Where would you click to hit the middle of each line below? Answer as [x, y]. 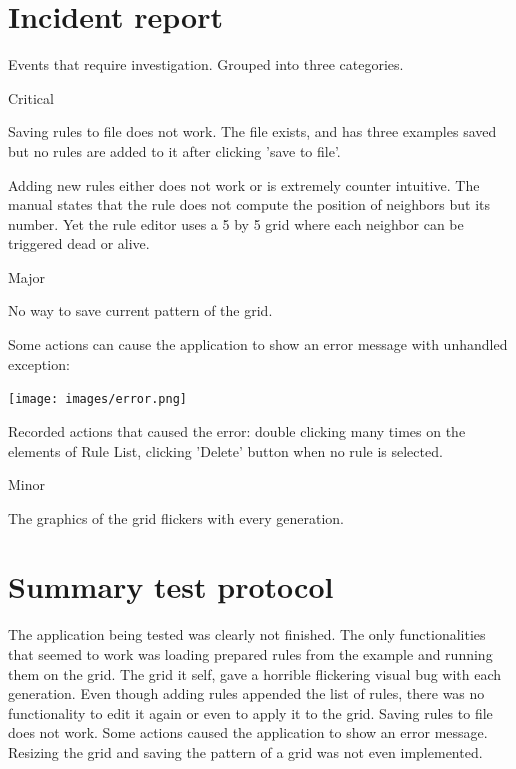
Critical [31, 97]
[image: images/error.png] [97, 399]
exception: [39, 363]
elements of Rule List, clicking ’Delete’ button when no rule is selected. [225, 450]
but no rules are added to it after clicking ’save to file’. [174, 150]
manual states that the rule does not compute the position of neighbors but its [249, 204]
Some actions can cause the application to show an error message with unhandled [258, 344]
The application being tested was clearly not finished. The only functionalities [247, 634]
